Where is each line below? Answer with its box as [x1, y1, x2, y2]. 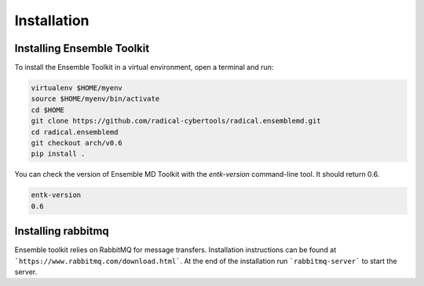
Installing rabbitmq [14, 225, 109, 238]
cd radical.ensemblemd [31, 127, 119, 137]
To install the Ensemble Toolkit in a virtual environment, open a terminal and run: [14, 63, 274, 72]
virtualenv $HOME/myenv [31, 83, 123, 93]
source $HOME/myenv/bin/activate [31, 94, 160, 104]
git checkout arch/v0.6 [31, 138, 123, 147]
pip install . [31, 149, 86, 159]
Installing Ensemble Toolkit [14, 42, 150, 55]
